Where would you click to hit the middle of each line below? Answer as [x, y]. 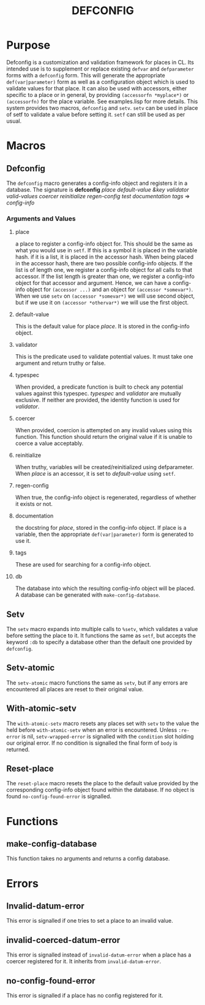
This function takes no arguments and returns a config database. [88, 859]
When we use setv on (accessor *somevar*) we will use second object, [105, 296]
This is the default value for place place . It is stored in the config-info [102, 327]
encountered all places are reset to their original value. [75, 689]
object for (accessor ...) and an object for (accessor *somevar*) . [110, 290]
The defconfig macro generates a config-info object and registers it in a [97, 183]
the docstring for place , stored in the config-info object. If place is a [101, 528]
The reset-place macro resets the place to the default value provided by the [102, 783]
